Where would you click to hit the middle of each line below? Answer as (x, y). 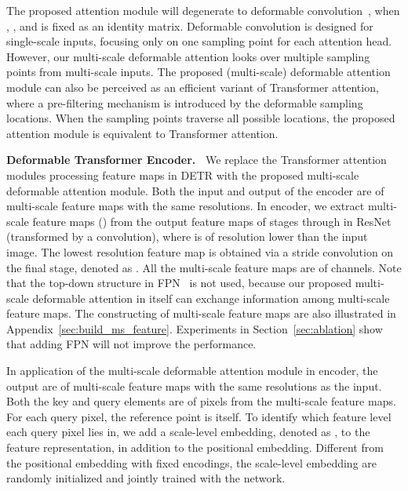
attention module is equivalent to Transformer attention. (142, 133)
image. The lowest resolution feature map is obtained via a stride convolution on (200, 251)
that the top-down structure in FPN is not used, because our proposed (179, 283)
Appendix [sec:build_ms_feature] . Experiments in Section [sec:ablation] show (195, 328)
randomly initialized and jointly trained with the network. (146, 478)
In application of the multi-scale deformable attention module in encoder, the (192, 371)
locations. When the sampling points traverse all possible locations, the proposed (201, 118)
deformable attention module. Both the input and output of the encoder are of (195, 190)
